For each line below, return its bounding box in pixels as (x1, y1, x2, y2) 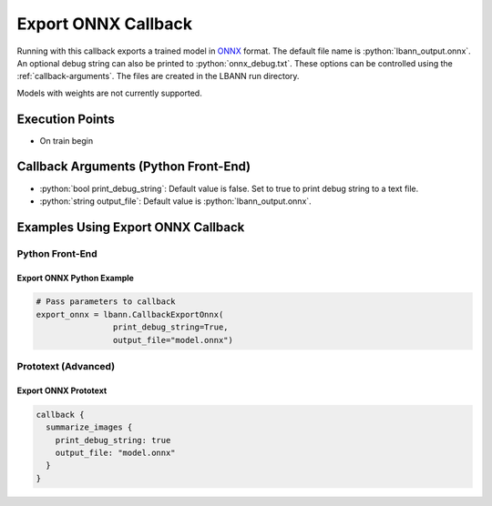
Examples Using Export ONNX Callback (16, 219, 245, 235)
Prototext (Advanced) (16, 360, 116, 373)
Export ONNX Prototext (16, 385, 108, 396)
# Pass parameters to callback (36, 297, 177, 307)
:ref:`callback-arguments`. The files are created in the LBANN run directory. (16, 71, 300, 82)
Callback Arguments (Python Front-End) (16, 159, 251, 175)
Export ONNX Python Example (16, 272, 134, 283)
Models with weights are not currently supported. (16, 87, 202, 98)
